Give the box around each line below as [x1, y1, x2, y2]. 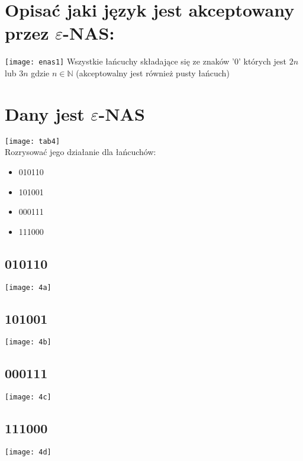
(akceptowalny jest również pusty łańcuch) [76, 66, 230, 79]
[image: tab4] [5, 137, 60, 146]
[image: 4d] [5, 448, 51, 457]
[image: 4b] [5, 338, 51, 347]
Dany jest [5, 101, 85, 125]
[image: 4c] [5, 393, 51, 402]
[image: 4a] [5, 283, 51, 292]
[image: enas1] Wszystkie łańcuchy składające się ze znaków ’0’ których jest [5, 55, 286, 67]
